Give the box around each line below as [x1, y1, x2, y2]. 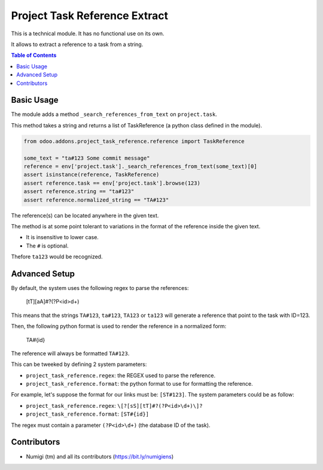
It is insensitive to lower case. [26, 234, 99, 241]
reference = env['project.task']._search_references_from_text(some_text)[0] [23, 163, 257, 170]
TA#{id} [26, 336, 45, 343]
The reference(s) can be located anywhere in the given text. [11, 212, 159, 219]
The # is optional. [26, 242, 69, 249]
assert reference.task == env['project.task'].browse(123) [23, 179, 200, 187]
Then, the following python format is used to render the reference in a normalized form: [11, 323, 227, 330]
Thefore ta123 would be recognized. [11, 253, 103, 260]
